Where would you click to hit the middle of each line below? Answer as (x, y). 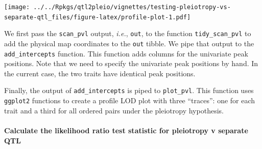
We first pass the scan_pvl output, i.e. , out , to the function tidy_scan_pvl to (128, 33)
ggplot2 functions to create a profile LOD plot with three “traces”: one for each (130, 100)
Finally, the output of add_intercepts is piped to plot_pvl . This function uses (129, 90)
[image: (17, 7)
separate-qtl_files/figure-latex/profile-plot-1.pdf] (98, 17)
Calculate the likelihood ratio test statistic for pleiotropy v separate (126, 130)
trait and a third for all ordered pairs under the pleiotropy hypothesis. (114, 110)
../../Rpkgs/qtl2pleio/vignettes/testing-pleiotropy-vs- (132, 7)
